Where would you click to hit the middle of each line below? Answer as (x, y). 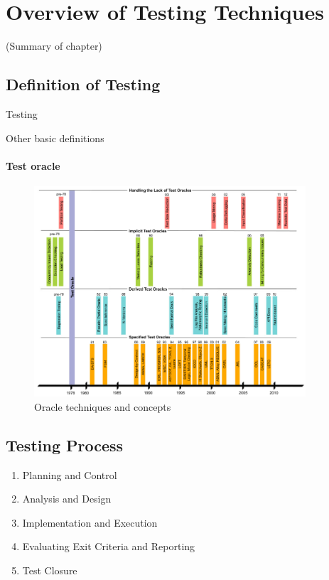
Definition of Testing (83, 84)
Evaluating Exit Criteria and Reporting (109, 546)
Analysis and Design (67, 499)
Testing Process (65, 445)
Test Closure (50, 570)
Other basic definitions (55, 138)
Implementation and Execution (90, 522)
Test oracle (33, 165)
